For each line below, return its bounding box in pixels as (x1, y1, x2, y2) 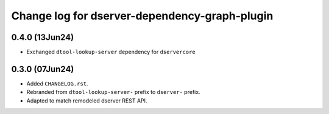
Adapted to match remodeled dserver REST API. (26, 97, 147, 104)
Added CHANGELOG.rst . (26, 79, 88, 87)
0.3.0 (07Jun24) (11, 64, 74, 74)
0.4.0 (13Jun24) (11, 32, 74, 42)
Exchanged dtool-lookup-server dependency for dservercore (26, 49, 196, 56)
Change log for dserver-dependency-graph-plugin (11, 9, 274, 22)
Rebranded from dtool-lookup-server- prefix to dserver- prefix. (26, 89, 200, 96)
